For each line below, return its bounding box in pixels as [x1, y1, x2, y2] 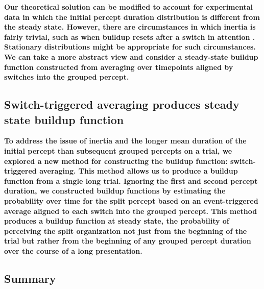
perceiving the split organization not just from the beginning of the [4, 225, 247, 236]
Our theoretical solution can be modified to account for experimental [4, 2, 253, 12]
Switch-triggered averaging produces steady [4, 97, 239, 112]
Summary [4, 270, 56, 286]
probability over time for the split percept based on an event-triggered [4, 195, 258, 206]
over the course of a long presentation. [4, 245, 142, 256]
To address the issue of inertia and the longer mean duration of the [4, 135, 247, 146]
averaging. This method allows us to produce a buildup [39, 165, 238, 176]
